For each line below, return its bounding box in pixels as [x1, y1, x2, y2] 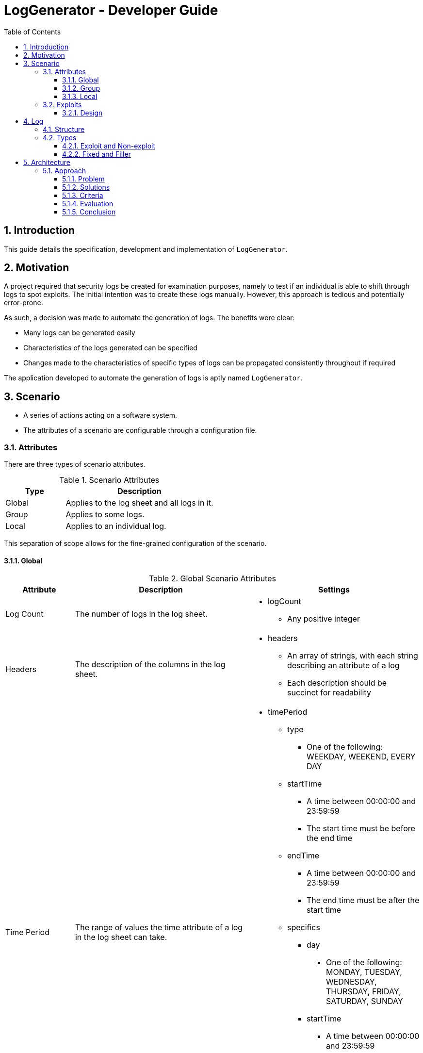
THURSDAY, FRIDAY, [325, 987, 401, 997]
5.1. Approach [43, 166, 86, 175]
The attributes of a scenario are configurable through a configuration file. [23, 426, 257, 435]
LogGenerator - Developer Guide [4, 2, 218, 18]
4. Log [23, 116, 44, 125]
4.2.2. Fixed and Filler [62, 149, 131, 158]
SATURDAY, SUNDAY [325, 996, 403, 1006]
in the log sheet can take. [75, 932, 167, 942]
